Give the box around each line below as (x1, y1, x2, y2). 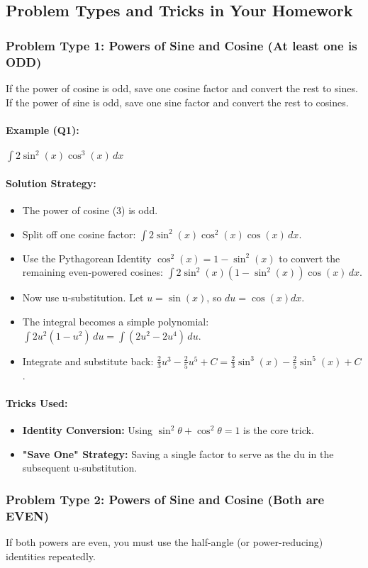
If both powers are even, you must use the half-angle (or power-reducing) (6, 535, 323, 550)
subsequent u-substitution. (22, 460, 138, 475)
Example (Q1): (6, 122, 79, 137)
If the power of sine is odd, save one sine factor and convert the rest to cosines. (6, 94, 349, 109)
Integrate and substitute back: (22, 353, 154, 368)
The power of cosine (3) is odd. (22, 203, 158, 218)
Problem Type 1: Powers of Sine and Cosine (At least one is (6, 36, 357, 54)
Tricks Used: (6, 396, 68, 411)
